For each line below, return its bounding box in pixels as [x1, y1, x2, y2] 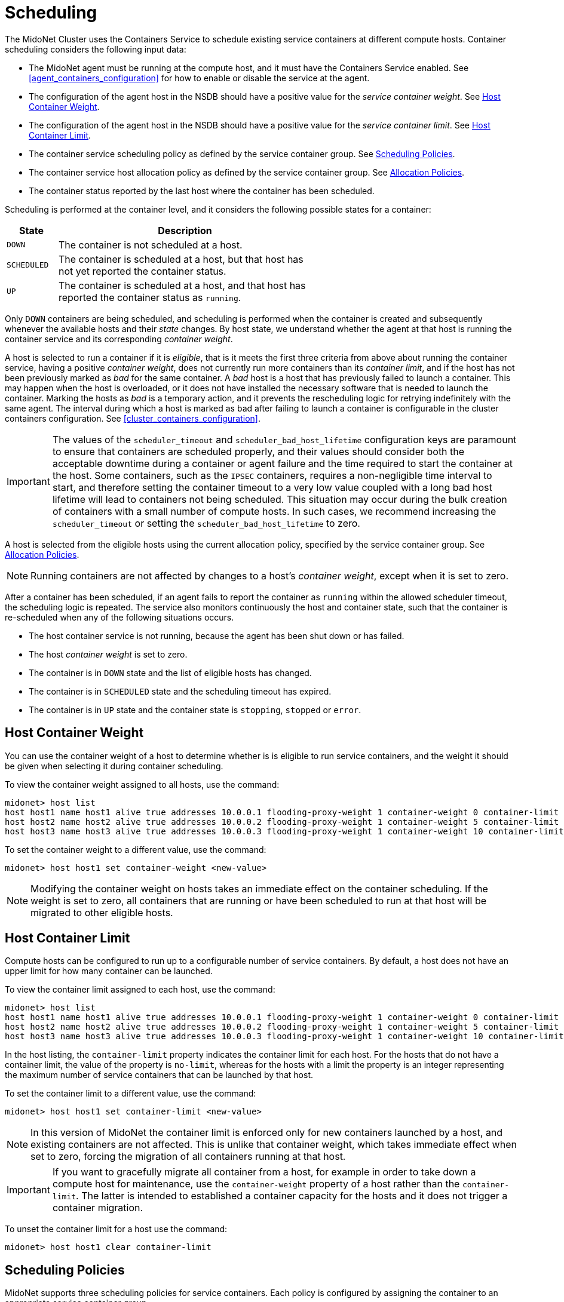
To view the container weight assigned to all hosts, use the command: [5, 779, 280, 790]
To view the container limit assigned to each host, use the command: [5, 984, 275, 995]
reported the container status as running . [58, 291, 241, 303]
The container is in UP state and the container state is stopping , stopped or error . [29, 704, 361, 715]
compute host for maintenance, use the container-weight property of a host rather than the [52, 1178, 460, 1190]
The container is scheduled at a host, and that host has [58, 279, 306, 291]
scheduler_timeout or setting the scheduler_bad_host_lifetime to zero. [52, 517, 360, 529]
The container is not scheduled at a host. [58, 238, 243, 251]
